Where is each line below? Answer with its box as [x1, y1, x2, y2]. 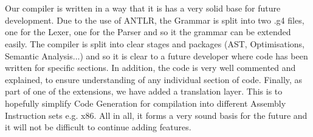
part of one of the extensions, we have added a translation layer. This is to [5, 85, 283, 98]
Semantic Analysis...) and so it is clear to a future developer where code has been [5, 49, 308, 62]
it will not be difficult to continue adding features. [5, 121, 191, 133]
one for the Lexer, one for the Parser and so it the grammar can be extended [5, 25, 291, 38]
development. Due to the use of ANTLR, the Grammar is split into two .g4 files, [5, 13, 304, 26]
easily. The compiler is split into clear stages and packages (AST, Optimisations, [5, 37, 304, 50]
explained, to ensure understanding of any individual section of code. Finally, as [5, 73, 303, 85]
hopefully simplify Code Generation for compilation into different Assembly [5, 96, 286, 109]
